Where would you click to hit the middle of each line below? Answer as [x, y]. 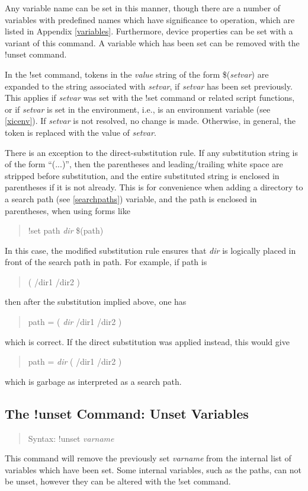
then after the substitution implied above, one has [96, 302]
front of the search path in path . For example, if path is [106, 262]
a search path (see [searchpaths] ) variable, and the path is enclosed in [131, 198]
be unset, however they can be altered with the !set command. [118, 481]
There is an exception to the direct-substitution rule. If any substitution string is [151, 152]
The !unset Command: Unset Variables [127, 413]
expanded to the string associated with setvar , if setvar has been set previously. [149, 86]
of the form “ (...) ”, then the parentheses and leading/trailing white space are [144, 164]
